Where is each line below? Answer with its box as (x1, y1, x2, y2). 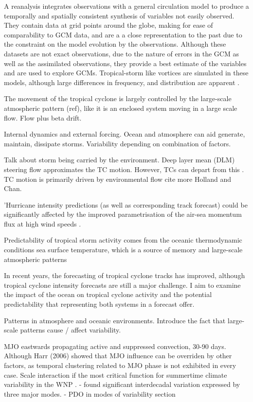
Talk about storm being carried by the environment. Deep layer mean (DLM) (4, 155, 235, 165)
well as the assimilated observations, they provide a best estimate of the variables (4, 58, 247, 68)
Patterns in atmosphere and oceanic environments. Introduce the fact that (4, 315, 226, 325)
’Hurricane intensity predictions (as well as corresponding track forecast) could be (4, 199, 248, 210)
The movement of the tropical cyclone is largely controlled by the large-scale (4, 93, 232, 104)
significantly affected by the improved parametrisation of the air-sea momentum (4, 209, 242, 219)
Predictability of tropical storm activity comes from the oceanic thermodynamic (4, 235, 242, 245)
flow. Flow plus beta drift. (4, 112, 82, 122)
